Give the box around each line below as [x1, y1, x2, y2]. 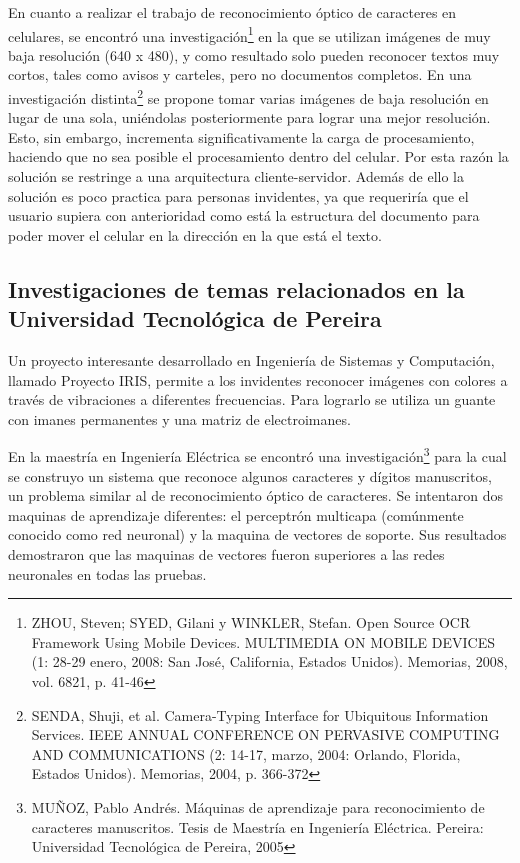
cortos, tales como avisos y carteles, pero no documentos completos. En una [8, 64, 472, 85]
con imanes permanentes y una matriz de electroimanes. [8, 408, 351, 429]
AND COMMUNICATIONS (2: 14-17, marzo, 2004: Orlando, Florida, [31, 743, 461, 764]
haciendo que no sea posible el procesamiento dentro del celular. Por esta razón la [8, 146, 509, 167]
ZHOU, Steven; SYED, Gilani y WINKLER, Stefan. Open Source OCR [31, 612, 471, 633]
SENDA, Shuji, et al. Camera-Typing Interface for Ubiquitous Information [31, 704, 489, 725]
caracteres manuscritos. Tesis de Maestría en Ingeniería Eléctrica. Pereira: [31, 816, 484, 837]
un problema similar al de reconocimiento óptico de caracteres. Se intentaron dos [8, 485, 504, 506]
